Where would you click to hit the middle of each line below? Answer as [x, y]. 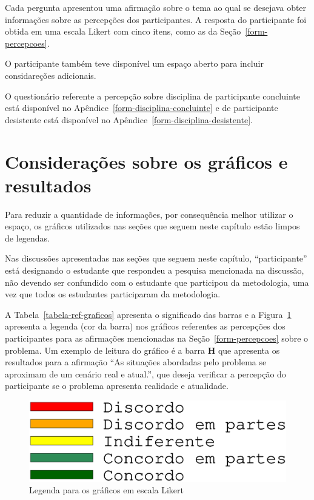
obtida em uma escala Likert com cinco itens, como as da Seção [123, 31]
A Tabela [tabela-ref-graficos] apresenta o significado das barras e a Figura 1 [148, 314]
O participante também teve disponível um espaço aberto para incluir [134, 63]
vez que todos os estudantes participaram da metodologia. [113, 294]
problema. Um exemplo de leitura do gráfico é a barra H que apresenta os [142, 350]
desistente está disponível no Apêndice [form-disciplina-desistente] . [129, 119]
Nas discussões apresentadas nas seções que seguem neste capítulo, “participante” [156, 258]
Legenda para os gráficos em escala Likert [107, 490]
